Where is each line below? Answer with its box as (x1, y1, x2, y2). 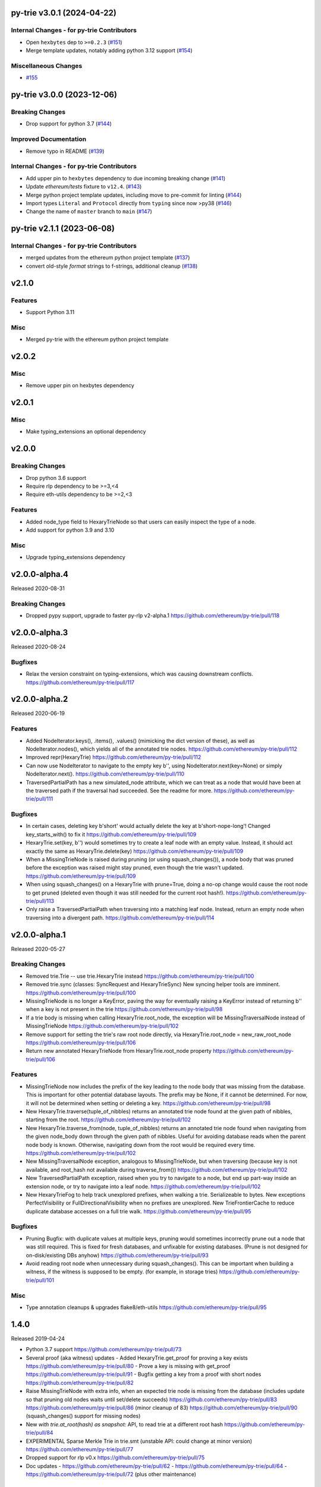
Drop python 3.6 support (26, 474, 86, 481)
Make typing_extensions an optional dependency (26, 428, 146, 435)
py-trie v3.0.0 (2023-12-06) (11, 90, 117, 100)
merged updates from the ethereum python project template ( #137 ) (26, 254, 190, 261)
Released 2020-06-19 (11, 710, 65, 717)
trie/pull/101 (26, 1276, 55, 1284)
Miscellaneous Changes (11, 61, 83, 70)
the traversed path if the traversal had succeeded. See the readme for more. (26, 787, 213, 794)
